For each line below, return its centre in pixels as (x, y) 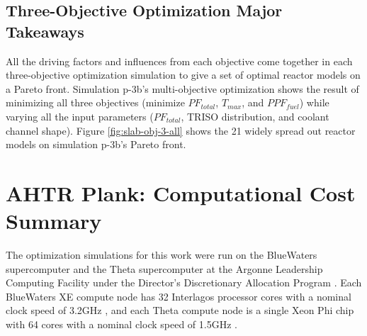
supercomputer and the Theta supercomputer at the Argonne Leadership (164, 268)
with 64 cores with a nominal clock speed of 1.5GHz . (122, 324)
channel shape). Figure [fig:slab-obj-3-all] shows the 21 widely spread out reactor (181, 130)
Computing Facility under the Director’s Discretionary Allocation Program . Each (184, 282)
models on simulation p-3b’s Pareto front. (96, 144)
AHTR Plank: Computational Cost (181, 192)
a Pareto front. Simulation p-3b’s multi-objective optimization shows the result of (182, 88)
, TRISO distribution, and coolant (255, 116)
